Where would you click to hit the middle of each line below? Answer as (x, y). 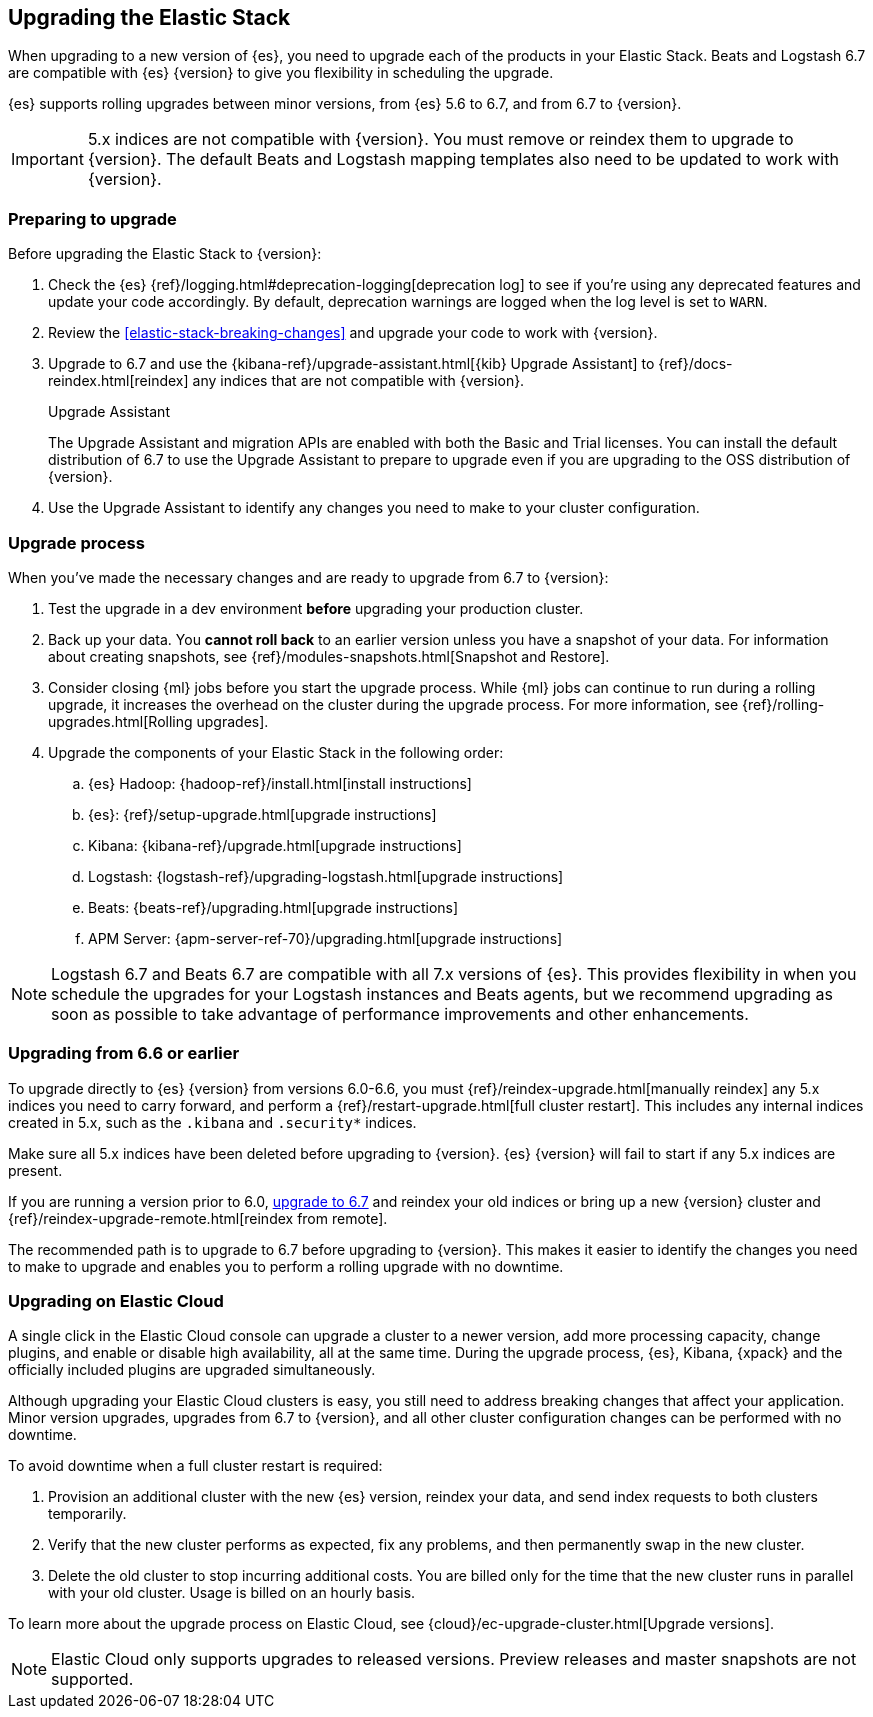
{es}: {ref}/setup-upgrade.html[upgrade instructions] (262, 814)
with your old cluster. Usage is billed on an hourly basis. (232, 1593)
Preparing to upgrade (92, 218)
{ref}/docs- (695, 364)
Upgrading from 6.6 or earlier (124, 1053)
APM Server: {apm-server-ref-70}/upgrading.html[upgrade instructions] (325, 938)
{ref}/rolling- (783, 704)
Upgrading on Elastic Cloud (116, 1301)
